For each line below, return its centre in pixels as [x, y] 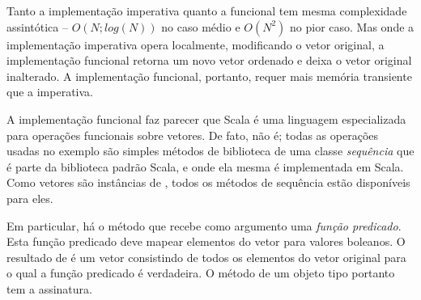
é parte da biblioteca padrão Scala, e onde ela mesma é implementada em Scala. [205, 166]
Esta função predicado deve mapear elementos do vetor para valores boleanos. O [206, 241]
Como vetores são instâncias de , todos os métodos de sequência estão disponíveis [208, 182]
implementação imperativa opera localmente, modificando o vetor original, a [196, 44]
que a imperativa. [50, 92]
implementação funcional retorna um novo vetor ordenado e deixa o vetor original [209, 60]
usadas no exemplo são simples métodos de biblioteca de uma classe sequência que [210, 151]
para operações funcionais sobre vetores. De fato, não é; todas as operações [193, 135]
